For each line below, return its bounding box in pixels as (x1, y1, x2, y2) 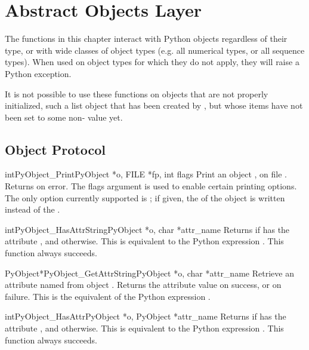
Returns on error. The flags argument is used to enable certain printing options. (5, 180, 297, 192)
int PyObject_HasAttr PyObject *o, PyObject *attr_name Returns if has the (5, 310, 286, 323)
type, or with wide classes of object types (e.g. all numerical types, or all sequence (5, 44, 305, 56)
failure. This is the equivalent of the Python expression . (5, 290, 211, 302)
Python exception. (5, 67, 72, 79)
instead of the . (5, 203, 60, 216)
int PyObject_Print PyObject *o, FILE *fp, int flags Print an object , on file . (5, 168, 287, 180)
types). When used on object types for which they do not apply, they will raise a (5, 56, 299, 68)
